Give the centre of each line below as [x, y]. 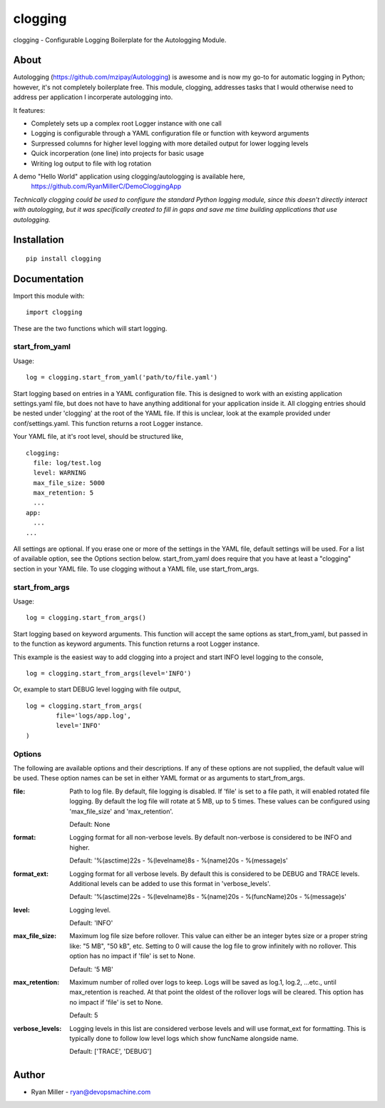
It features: [29, 110]
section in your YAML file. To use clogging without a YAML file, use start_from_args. [136, 569]
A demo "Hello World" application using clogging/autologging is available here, [129, 176]
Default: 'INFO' [91, 923]
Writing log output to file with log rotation [91, 163]
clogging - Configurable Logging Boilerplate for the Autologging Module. [120, 40]
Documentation [48, 279]
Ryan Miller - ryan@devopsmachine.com [91, 1092]
